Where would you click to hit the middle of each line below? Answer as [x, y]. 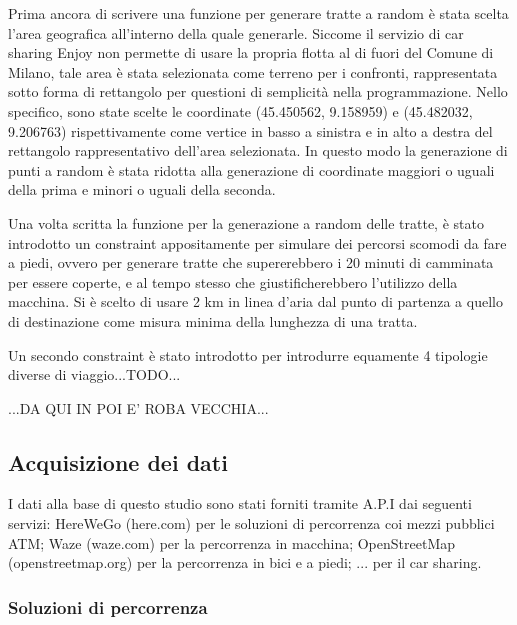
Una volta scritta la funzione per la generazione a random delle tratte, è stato [246, 222]
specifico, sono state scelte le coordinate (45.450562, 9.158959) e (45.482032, [240, 110]
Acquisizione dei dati [118, 461]
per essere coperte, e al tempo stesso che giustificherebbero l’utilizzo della [233, 281]
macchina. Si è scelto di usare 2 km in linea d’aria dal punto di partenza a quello [255, 301]
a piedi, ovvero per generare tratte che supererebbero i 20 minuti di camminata [251, 262]
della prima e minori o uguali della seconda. [142, 189]
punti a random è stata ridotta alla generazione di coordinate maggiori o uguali [251, 169]
